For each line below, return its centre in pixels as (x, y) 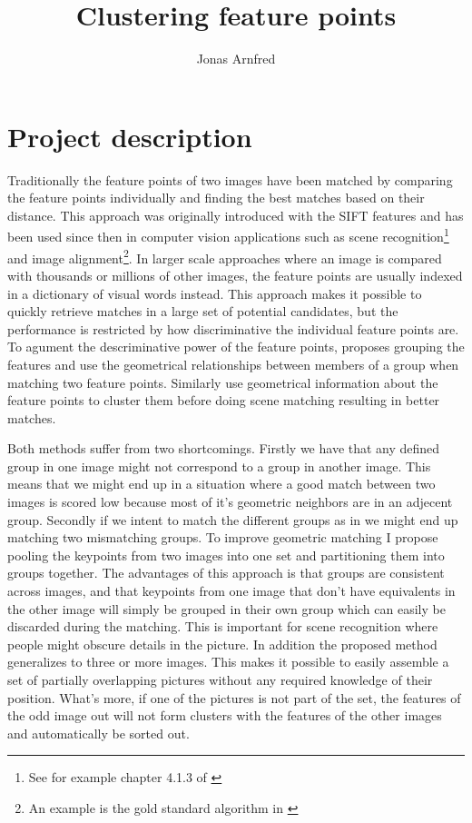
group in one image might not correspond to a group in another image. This (219, 466)
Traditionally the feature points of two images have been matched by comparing (230, 179)
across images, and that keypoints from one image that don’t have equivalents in (231, 591)
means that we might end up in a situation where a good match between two (221, 484)
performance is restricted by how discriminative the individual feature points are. (233, 328)
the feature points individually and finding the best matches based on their (216, 198)
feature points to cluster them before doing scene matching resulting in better (224, 400)
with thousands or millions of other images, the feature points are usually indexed (235, 275)
